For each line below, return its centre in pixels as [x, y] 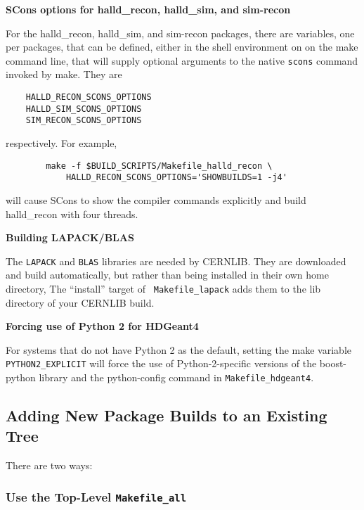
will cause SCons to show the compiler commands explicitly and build [156, 199]
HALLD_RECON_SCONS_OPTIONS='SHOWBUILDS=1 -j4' [176, 178]
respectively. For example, [61, 143]
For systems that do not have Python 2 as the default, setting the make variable [179, 349]
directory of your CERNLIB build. [80, 302]
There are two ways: [49, 465]
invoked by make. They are [64, 74]
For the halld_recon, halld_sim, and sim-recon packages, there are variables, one [180, 33]
